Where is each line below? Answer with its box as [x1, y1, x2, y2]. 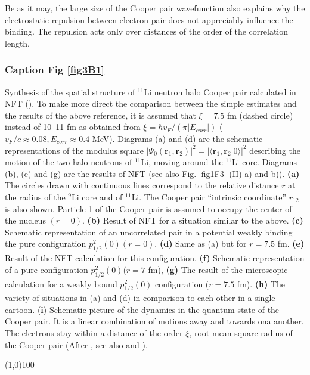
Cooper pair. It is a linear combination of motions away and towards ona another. [5, 315, 304, 327]
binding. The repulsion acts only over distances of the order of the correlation [5, 25, 289, 38]
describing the [249, 144, 300, 156]
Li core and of [71, 190, 123, 203]
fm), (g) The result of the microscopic [148, 263, 288, 275]
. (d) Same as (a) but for [154, 237, 247, 250]
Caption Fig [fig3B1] [5, 62, 105, 77]
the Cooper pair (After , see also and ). [5, 338, 148, 351]
